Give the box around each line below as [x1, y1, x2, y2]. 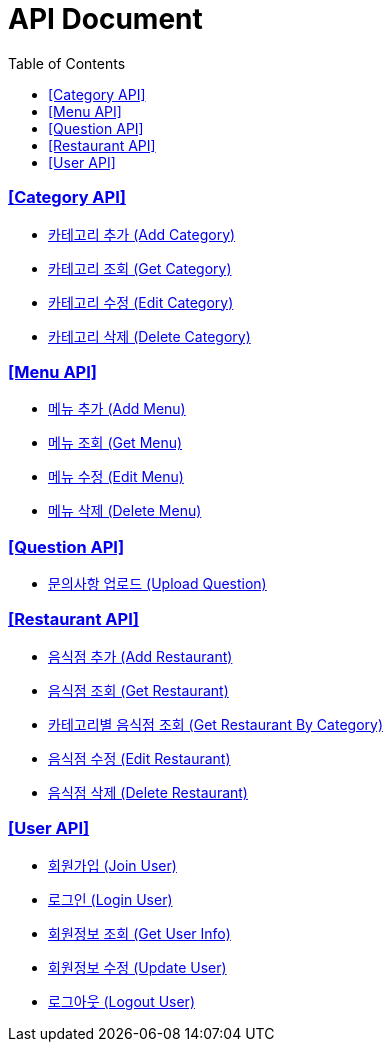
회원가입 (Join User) [48, 856, 177, 874]
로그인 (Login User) [48, 890, 173, 908]
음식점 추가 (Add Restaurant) [48, 647, 233, 665]
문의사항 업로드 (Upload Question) [48, 575, 267, 592]
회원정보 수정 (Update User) [48, 958, 227, 976]
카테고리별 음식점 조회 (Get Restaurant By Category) [48, 715, 384, 733]
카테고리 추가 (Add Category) [48, 225, 236, 243]
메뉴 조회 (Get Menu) [48, 434, 183, 452]
